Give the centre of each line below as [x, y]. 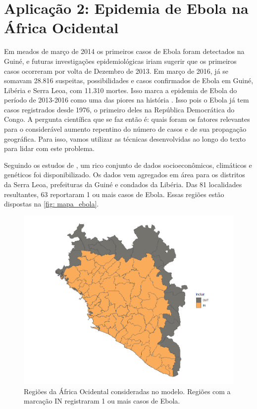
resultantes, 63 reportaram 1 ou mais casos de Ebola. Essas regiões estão [114, 194]
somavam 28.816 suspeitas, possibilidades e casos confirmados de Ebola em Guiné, [129, 80]
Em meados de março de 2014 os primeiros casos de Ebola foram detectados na [124, 51]
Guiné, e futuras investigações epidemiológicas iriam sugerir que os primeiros [120, 61]
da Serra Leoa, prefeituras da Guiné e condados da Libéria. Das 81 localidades [123, 184]
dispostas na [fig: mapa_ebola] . [51, 204]
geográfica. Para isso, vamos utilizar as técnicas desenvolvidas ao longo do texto [125, 138]
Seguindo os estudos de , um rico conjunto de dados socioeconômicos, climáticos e [128, 165]
